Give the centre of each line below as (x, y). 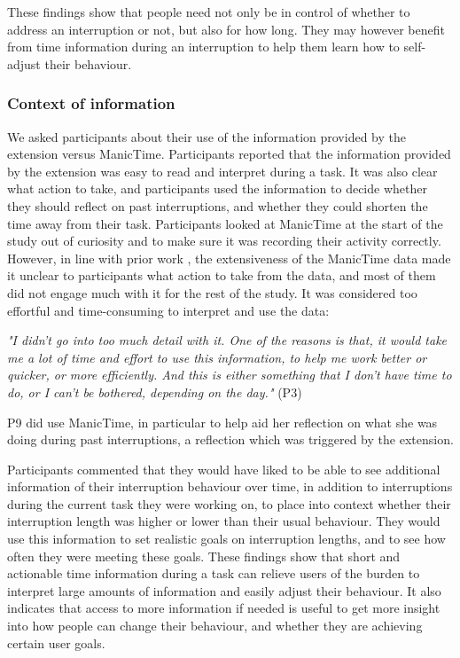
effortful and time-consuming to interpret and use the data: (168, 310)
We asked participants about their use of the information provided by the (207, 136)
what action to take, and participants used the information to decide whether (217, 188)
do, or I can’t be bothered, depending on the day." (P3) (155, 392)
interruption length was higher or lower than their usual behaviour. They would (224, 521)
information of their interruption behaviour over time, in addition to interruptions (230, 486)
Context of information (91, 103)
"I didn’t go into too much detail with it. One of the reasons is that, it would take (227, 340)
